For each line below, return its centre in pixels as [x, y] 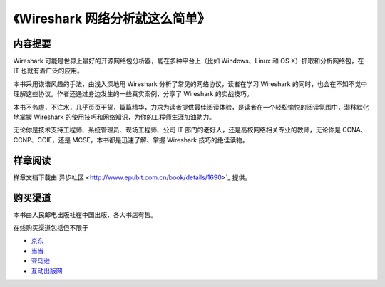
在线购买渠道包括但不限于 [51, 228]
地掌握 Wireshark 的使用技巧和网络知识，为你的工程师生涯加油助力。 [114, 117]
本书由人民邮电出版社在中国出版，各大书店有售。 [85, 214]
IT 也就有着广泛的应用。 [48, 71]
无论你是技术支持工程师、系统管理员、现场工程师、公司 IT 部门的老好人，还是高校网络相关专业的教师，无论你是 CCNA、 [190, 130]
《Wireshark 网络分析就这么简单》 [112, 19]
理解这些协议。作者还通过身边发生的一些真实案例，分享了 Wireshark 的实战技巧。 [133, 94]
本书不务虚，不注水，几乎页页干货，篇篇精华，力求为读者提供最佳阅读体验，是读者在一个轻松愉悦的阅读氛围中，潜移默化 [191, 107]
